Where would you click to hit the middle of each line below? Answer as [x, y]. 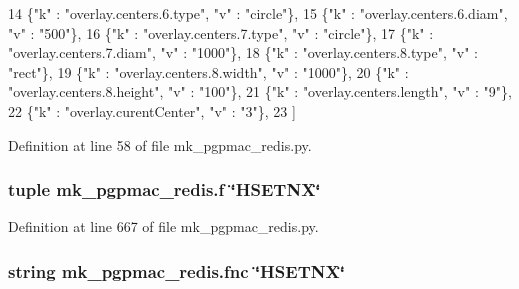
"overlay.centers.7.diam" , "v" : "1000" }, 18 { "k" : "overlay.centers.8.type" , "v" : [243, 52]
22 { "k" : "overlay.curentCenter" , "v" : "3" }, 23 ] [152, 110]
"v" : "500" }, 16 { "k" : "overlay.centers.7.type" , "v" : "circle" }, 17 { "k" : [221, 32]
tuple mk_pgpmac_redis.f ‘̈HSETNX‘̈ [164, 189]
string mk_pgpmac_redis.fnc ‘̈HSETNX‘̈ [176, 270]
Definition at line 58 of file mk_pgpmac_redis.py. [160, 144]
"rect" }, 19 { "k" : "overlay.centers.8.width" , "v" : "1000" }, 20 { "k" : [208, 71]
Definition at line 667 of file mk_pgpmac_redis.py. [163, 226]
